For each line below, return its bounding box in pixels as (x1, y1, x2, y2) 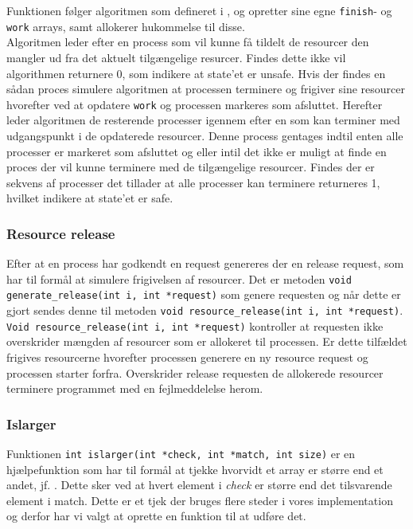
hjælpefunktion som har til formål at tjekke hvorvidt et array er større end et (6, 460, 384, 477)
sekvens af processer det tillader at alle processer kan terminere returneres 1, (6, 174, 380, 190)
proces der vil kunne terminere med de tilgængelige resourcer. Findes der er (6, 159, 375, 175)
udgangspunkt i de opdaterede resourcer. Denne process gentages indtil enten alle (6, 127, 403, 143)
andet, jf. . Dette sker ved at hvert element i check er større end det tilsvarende (6, 476, 392, 493)
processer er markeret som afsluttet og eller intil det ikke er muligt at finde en (6, 143, 387, 159)
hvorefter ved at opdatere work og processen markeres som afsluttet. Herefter (6, 96, 383, 112)
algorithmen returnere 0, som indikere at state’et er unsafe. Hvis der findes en (6, 65, 386, 81)
